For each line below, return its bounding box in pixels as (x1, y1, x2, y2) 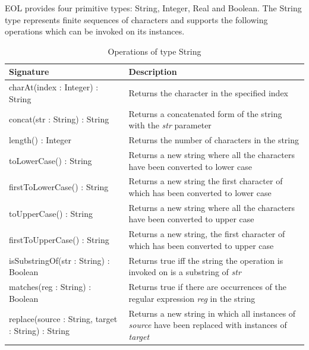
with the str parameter (128, 119, 212, 131)
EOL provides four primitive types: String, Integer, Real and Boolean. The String (5, 2, 302, 14)
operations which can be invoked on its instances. (5, 25, 185, 37)
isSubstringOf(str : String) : (9, 254, 110, 266)
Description (128, 65, 177, 78)
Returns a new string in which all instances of (128, 307, 296, 319)
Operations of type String (108, 45, 201, 57)
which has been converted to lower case (128, 186, 272, 198)
